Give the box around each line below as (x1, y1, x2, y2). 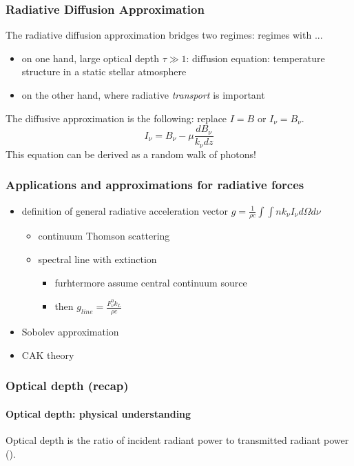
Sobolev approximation (21, 324, 119, 339)
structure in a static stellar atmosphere (21, 64, 187, 79)
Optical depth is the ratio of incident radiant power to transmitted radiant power (6, 433, 349, 447)
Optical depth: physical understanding (6, 406, 191, 420)
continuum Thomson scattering (38, 229, 170, 243)
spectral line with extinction (38, 251, 157, 266)
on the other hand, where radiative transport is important (21, 88, 265, 101)
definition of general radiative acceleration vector (21, 203, 229, 217)
